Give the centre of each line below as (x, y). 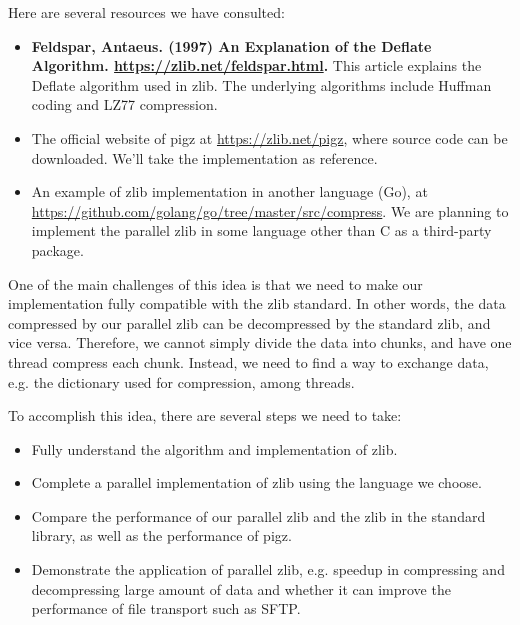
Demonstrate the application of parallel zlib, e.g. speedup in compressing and (268, 569)
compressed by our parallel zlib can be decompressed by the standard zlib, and (249, 322)
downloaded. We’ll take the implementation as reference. (204, 157)
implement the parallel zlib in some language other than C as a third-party (261, 230)
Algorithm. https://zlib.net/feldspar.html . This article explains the (256, 65)
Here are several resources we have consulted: (146, 12)
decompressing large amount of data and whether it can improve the (241, 588)
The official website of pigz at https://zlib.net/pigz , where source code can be (269, 137)
